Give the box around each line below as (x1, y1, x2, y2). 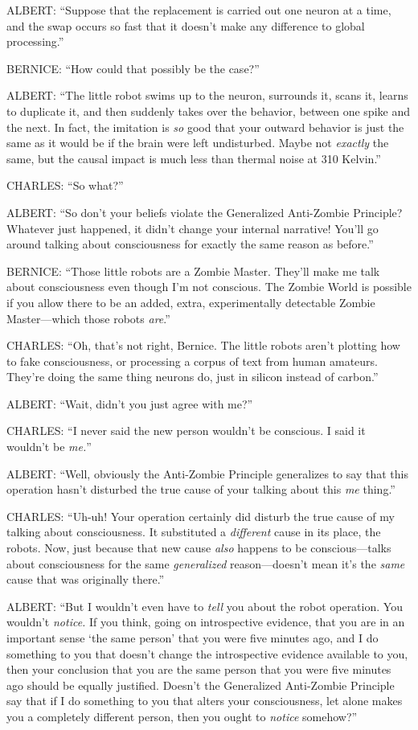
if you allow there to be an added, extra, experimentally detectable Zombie (6, 293, 375, 310)
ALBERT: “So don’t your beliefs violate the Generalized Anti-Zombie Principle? (6, 203, 403, 220)
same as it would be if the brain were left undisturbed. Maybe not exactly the (6, 134, 389, 151)
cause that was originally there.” (6, 571, 165, 588)
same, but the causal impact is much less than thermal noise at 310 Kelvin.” (6, 150, 381, 166)
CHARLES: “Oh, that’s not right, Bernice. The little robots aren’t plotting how (6, 337, 400, 354)
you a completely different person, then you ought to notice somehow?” (6, 707, 358, 724)
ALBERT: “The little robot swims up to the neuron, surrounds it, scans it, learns (6, 87, 408, 104)
